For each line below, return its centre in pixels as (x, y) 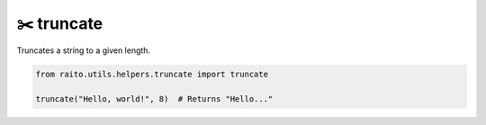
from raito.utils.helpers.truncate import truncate (152, 74)
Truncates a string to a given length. (84, 50)
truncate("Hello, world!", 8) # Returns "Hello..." (154, 99)
